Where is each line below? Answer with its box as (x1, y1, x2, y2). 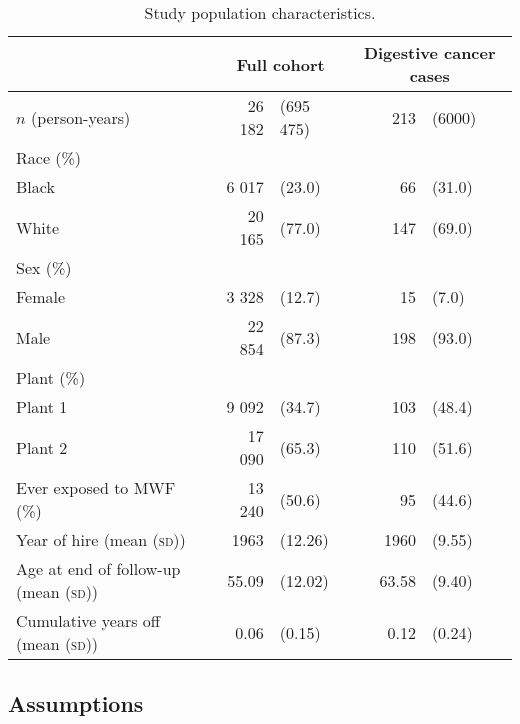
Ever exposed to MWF (16, 476, 176, 499)
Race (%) (16, 146, 82, 169)
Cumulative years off (16, 609, 161, 632)
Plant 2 (16, 435, 68, 459)
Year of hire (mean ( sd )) (16, 528, 186, 551)
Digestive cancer (363, 41, 496, 64)
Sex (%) (16, 256, 72, 279)
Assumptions (8, 688, 144, 719)
